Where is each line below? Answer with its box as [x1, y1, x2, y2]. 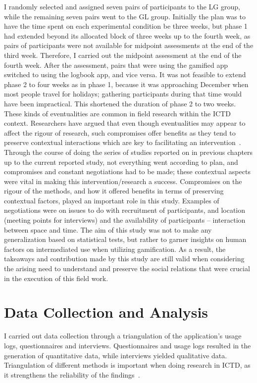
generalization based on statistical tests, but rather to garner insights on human [4, 234, 247, 244]
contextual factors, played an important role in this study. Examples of [4, 195, 219, 205]
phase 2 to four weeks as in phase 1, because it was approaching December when [4, 79, 249, 89]
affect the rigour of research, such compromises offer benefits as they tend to [4, 127, 236, 138]
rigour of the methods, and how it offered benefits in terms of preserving [4, 186, 224, 196]
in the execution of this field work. [4, 273, 108, 283]
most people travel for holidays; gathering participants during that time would [4, 89, 242, 99]
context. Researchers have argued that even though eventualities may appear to [4, 118, 246, 128]
